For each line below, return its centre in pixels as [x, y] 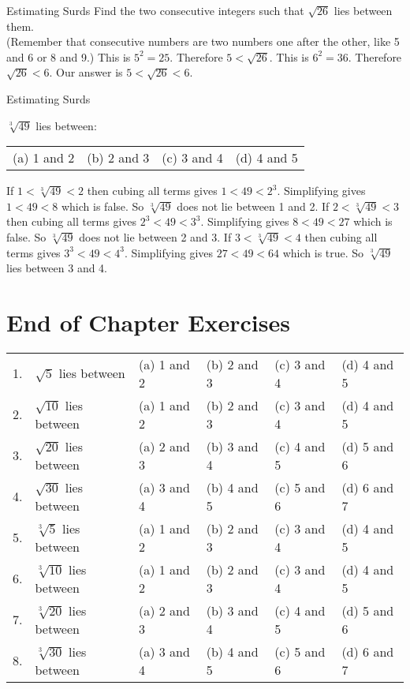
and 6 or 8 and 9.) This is [69, 56]
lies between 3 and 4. [57, 268]
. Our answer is [86, 72]
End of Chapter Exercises [148, 322]
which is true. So [323, 252]
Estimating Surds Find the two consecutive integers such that [155, 10]
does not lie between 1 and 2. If [253, 206]
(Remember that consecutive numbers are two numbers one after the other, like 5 [203, 41]
